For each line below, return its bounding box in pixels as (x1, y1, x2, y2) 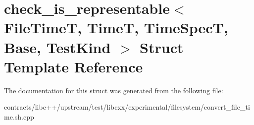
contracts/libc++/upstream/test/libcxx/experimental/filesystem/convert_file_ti (4, 102, 250, 112)
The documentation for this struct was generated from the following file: (4, 85, 223, 95)
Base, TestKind (4, 37, 111, 57)
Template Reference (4, 56, 143, 76)
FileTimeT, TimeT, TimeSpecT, (4, 17, 228, 38)
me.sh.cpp (4, 111, 34, 122)
